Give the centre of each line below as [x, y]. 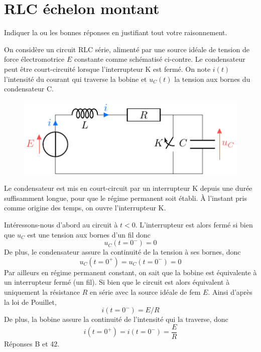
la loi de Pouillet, [30, 302]
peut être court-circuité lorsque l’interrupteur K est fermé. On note [107, 69]
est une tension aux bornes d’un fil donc [89, 234]
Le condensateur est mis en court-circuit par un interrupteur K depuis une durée [128, 188]
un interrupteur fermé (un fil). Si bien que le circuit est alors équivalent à [117, 282]
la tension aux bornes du [212, 79]
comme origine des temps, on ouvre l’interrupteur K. [85, 208]
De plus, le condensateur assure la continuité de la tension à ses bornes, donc [122, 252]
